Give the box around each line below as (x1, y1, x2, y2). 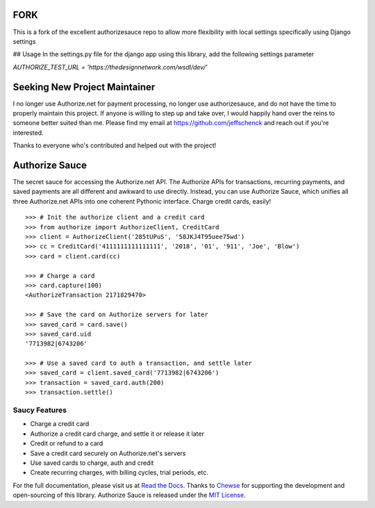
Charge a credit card (30, 420, 90, 428)
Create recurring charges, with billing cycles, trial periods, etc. (30, 468, 208, 477)
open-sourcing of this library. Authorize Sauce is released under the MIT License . (12, 491, 246, 500)
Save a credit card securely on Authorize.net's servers (30, 449, 186, 457)
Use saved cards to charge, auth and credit (30, 459, 154, 467)
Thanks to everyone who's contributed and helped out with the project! (12, 141, 217, 149)
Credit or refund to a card (30, 439, 103, 448)
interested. (12, 129, 44, 137)
